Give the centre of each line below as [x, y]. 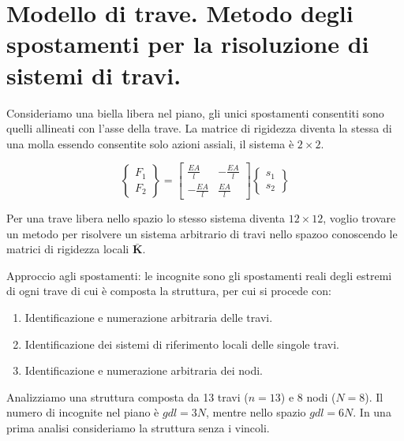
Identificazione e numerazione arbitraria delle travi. [149, 317]
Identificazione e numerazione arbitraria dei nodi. [144, 370]
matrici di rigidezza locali [68, 249]
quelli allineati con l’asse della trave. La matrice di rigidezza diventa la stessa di [199, 128]
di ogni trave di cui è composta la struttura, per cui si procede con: [169, 291]
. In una [372, 412]
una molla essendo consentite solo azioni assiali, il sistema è [150, 143]
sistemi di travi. [94, 75]
